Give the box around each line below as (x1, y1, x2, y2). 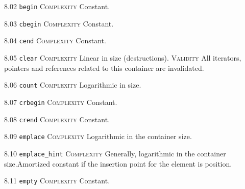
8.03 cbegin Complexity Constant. (4, 18, 114, 29)
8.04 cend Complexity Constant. (4, 35, 106, 46)
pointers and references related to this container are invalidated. (4, 62, 204, 73)
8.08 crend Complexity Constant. (4, 114, 110, 124)
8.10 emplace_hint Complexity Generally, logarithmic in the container (4, 148, 226, 158)
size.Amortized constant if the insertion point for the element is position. (4, 158, 232, 169)
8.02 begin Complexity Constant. (4, 1, 110, 11)
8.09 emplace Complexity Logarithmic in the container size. (4, 131, 192, 142)
